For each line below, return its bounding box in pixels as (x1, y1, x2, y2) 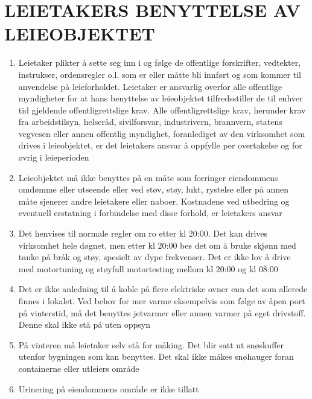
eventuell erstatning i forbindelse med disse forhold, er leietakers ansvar (18, 206, 282, 219)
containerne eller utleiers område (18, 362, 139, 374)
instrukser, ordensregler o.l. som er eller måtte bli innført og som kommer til (18, 68, 301, 80)
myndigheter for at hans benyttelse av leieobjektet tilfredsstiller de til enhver (18, 92, 303, 104)
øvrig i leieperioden (18, 151, 89, 164)
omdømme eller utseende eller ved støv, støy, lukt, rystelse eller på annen (18, 183, 289, 196)
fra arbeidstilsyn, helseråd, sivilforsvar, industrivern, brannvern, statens (18, 115, 282, 128)
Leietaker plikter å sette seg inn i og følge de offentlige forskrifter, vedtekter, (18, 56, 301, 69)
